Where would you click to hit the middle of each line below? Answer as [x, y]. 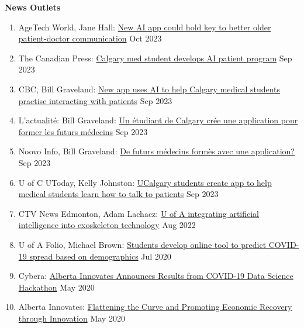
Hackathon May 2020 [56, 287]
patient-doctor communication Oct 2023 [90, 38]
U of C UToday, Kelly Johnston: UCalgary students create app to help [145, 182]
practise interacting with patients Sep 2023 [95, 100]
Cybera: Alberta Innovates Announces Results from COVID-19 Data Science [156, 276]
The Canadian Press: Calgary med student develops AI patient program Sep [155, 58]
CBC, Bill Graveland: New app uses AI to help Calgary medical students [149, 89]
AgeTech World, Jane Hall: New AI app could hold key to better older [145, 27]
